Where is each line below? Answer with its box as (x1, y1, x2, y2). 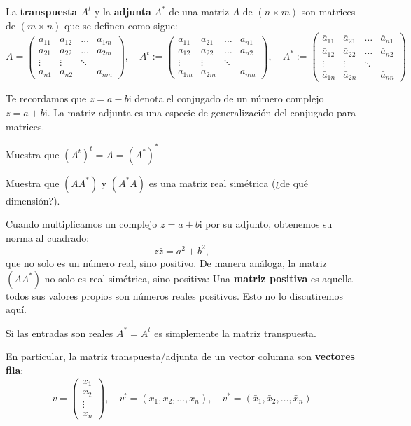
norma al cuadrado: (6, 230, 90, 245)
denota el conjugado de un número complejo (134, 91, 324, 106)
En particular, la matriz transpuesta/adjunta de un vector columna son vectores (6, 349, 355, 364)
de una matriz (169, 4, 229, 18)
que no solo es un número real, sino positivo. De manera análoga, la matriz (6, 255, 327, 270)
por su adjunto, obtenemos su (205, 217, 333, 231)
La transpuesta (6, 4, 78, 18)
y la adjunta (95, 4, 151, 18)
